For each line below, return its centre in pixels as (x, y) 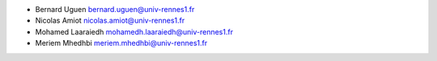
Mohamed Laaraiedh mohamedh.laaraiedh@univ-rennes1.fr (134, 31)
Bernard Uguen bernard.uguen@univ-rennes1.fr (115, 9)
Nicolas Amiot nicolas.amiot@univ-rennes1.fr (110, 21)
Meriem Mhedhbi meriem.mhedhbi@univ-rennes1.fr (121, 43)
